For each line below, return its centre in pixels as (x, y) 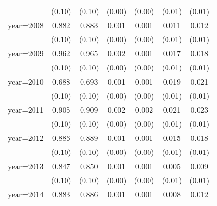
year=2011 (26, 110)
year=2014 (26, 194)
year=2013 (26, 166)
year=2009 (26, 53)
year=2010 (26, 81)
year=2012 (26, 138)
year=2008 (26, 25)
